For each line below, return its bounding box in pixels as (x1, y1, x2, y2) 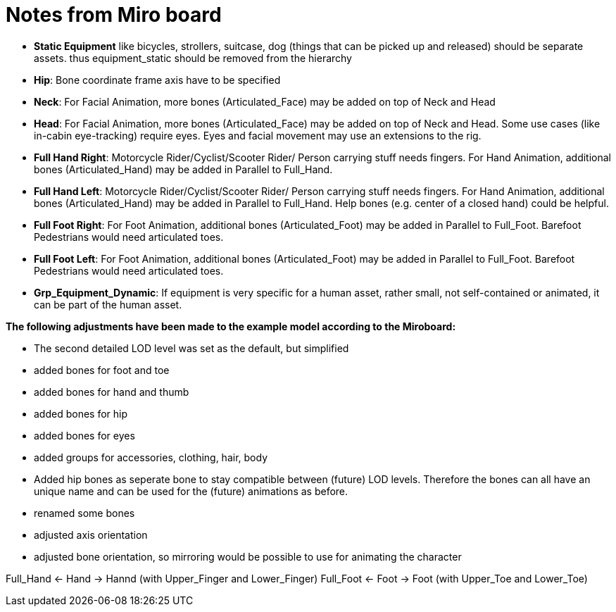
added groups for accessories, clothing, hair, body (34, 451, 268, 463)
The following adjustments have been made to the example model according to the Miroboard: (6, 320, 456, 332)
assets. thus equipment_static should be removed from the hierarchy (34, 51, 352, 64)
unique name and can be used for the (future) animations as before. (34, 485, 348, 497)
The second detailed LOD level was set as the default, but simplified (34, 342, 349, 354)
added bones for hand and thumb (34, 385, 189, 398)
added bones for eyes (34, 429, 135, 442)
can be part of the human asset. (34, 298, 182, 311)
